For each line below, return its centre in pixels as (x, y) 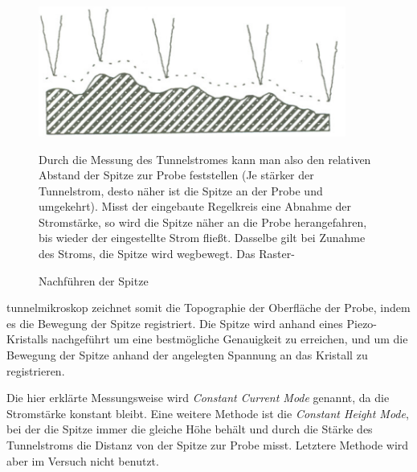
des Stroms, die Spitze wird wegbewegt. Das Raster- (167, 254)
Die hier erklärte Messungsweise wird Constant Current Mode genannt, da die (198, 398)
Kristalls (27, 339)
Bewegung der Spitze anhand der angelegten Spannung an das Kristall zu (187, 355)
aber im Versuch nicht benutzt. (83, 460)
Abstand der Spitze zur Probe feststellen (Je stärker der (176, 175)
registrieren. (36, 370)
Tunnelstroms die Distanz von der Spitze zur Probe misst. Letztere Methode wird (208, 445)
